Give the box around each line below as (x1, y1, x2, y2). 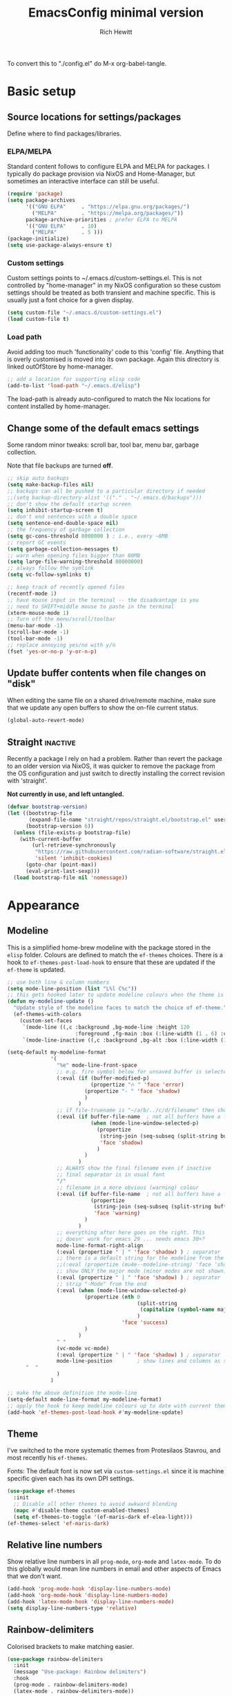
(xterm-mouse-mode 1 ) (7, 609, 70, 616)
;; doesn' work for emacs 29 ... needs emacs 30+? (56, 1235, 206, 1242)
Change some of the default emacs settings (7, 422, 200, 434)
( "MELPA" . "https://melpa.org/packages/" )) (32, 210, 184, 216)
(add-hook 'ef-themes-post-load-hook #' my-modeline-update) (7, 1409, 184, 1416)
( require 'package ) (7, 190, 64, 198)
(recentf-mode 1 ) (7, 590, 57, 597)
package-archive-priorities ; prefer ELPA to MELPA (25, 216, 177, 223)
